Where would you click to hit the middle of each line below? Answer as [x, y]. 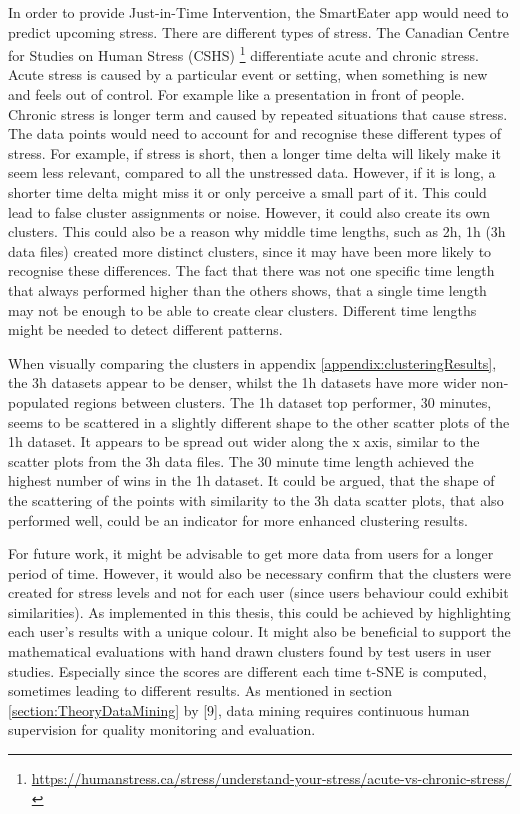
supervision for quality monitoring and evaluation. [162, 729]
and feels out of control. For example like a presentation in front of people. [236, 94]
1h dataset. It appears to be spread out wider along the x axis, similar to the [244, 441]
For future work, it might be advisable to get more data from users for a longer [251, 553]
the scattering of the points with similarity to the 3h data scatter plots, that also [256, 499]
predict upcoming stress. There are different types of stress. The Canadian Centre [258, 31]
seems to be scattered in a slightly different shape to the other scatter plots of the [259, 421]
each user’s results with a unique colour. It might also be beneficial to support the [259, 631]
